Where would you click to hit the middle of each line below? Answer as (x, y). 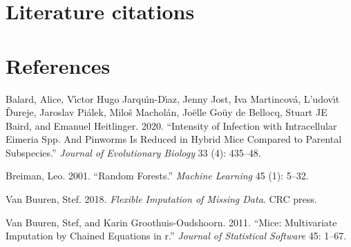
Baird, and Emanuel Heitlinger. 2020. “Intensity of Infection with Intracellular (171, 125)
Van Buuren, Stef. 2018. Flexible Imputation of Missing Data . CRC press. (161, 199)
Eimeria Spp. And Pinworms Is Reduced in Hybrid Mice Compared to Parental (174, 139)
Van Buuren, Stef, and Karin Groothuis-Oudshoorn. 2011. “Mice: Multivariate (171, 222)
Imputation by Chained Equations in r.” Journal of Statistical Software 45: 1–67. (176, 236)
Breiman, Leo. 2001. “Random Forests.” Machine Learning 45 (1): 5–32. (157, 176)
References (58, 65)
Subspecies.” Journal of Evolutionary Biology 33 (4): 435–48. (133, 152)
